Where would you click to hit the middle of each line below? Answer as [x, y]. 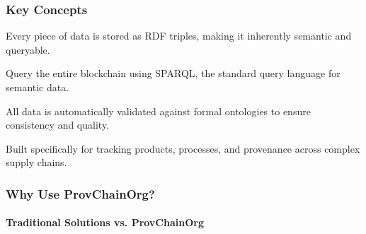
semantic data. [38, 87]
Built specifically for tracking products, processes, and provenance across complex [183, 148]
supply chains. [36, 162]
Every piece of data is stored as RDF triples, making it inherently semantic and [179, 36]
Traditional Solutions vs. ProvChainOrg [105, 222]
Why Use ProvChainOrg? [80, 193]
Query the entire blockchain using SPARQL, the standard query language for [173, 73]
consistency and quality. [58, 125]
